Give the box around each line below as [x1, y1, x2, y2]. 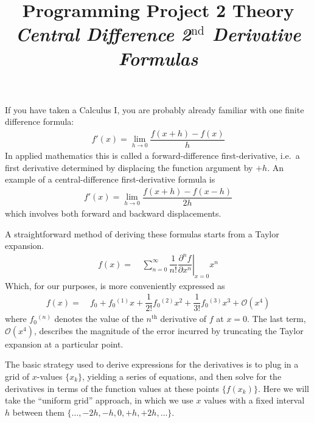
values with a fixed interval [204, 394, 305, 407]
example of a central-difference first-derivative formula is [5, 173, 215, 186]
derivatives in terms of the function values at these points [5, 382, 220, 394]
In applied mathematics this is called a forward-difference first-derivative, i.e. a [5, 149, 300, 162]
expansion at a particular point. [5, 337, 124, 350]
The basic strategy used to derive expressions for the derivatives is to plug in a [5, 358, 299, 371]
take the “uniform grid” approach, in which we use [5, 394, 194, 407]
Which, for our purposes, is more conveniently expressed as [5, 279, 225, 292]
